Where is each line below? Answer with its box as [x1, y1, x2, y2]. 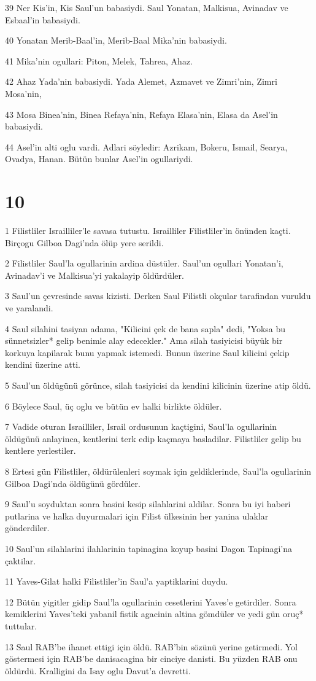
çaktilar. [5, 554, 36, 567]
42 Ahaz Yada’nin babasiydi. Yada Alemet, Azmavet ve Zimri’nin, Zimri [5, 75, 277, 88]
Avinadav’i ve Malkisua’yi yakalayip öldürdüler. [5, 268, 184, 281]
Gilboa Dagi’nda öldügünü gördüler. [5, 477, 141, 489]
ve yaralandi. [5, 302, 53, 314]
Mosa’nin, [5, 87, 42, 99]
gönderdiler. [5, 521, 50, 534]
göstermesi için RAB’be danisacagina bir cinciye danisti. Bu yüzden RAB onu [5, 652, 298, 665]
